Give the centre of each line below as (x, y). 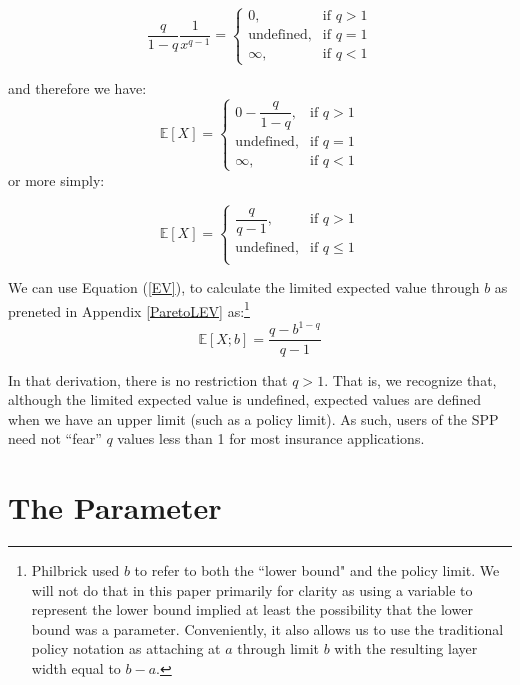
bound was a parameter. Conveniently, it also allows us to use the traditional (267, 628)
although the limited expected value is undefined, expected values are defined (245, 399)
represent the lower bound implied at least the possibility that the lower (252, 609)
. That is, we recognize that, (410, 379)
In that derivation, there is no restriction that (148, 379)
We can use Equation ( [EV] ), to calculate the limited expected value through (244, 287)
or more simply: (56, 179)
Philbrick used (75, 570)
